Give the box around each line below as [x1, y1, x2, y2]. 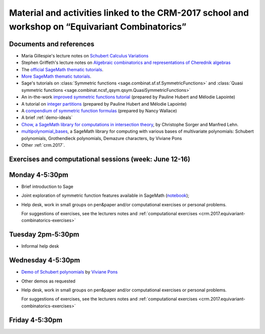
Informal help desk [21, 243, 59, 249]
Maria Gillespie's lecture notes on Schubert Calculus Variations [21, 53, 149, 58]
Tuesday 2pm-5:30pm [9, 230, 79, 239]
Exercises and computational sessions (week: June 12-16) [9, 155, 190, 163]
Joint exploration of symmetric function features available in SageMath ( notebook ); [21, 193, 189, 198]
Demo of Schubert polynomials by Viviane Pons [21, 269, 118, 275]
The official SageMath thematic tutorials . [21, 66, 104, 72]
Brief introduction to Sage [21, 183, 74, 189]
